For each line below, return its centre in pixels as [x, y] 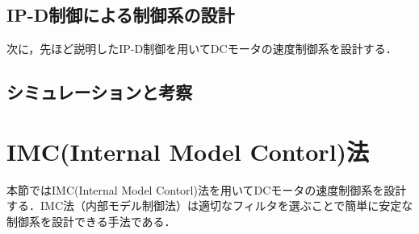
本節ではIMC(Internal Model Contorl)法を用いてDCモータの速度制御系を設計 [207, 189]
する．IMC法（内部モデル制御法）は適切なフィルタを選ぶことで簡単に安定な [210, 205]
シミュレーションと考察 [100, 92]
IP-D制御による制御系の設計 [121, 15]
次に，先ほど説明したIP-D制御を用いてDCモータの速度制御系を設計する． [202, 49]
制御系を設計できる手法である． [91, 221]
